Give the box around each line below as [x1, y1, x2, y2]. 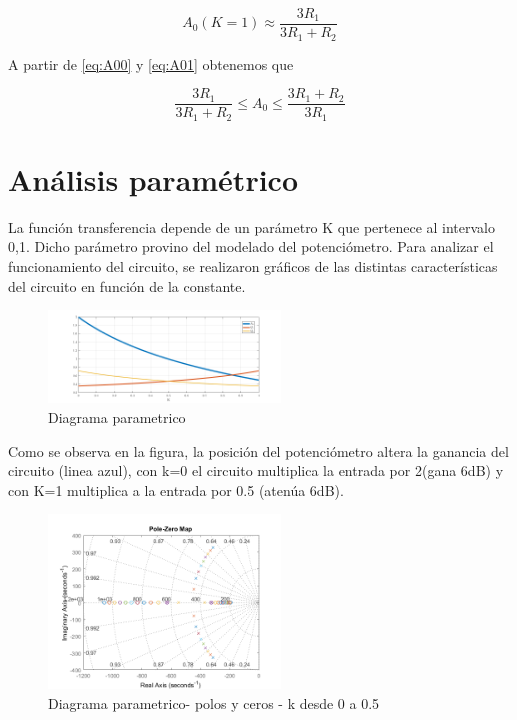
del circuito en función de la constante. [8, 275, 246, 296]
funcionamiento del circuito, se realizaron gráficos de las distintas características [8, 255, 498, 276]
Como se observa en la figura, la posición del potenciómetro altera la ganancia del [8, 440, 509, 461]
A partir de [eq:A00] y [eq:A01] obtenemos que [8, 53, 294, 74]
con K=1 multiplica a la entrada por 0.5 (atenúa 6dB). [8, 479, 344, 500]
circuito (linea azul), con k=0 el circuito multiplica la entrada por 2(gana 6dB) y [8, 460, 504, 481]
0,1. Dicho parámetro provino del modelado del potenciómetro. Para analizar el [8, 236, 494, 257]
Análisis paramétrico [8, 158, 298, 199]
